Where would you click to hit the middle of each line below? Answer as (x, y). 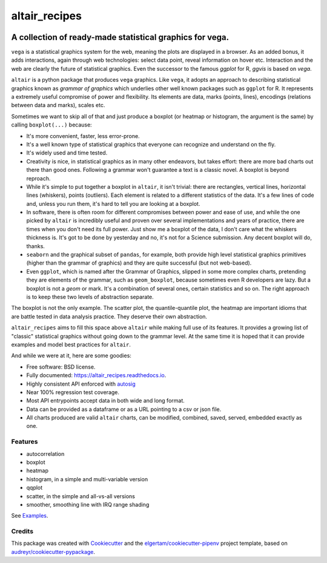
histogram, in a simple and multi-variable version (87, 479)
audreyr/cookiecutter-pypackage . (53, 551)
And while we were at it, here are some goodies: (71, 356)
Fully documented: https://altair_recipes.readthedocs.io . (96, 375)
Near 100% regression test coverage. (73, 392)
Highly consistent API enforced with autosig (81, 384)
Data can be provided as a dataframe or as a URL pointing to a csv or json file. (124, 409)
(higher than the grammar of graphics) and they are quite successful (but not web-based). (139, 263)
